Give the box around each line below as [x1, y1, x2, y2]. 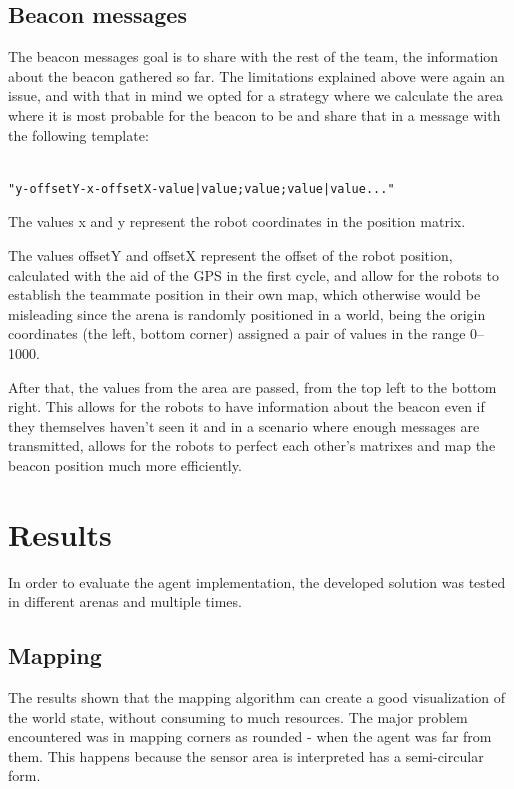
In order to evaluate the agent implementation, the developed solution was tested [8, 571, 506, 592]
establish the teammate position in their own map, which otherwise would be [8, 284, 481, 305]
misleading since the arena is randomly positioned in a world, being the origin [8, 303, 486, 324]
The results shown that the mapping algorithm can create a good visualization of [8, 687, 506, 707]
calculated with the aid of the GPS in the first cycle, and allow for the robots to [8, 264, 499, 285]
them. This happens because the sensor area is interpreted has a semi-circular [8, 745, 484, 766]
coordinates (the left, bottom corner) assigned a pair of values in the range [8, 323, 466, 344]
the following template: [8, 124, 149, 145]
